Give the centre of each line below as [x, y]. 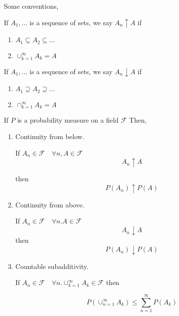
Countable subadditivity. [52, 266]
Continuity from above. [50, 204]
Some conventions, [31, 6]
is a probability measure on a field [68, 120]
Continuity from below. [50, 136]
